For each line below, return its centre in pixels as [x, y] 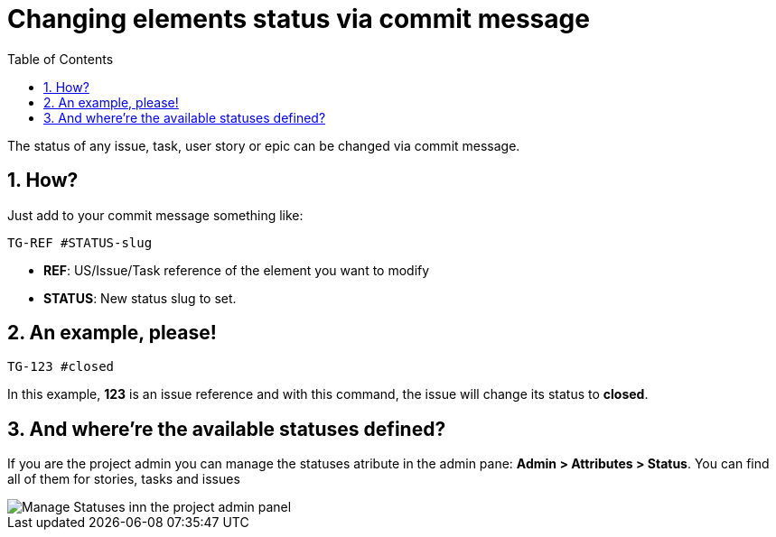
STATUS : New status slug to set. [140, 298]
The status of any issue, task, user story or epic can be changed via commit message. [264, 145]
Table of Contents [61, 59]
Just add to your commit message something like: [155, 215]
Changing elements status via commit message [299, 19]
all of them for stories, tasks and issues [124, 479]
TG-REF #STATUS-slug [80, 242]
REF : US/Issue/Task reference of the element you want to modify [237, 270]
